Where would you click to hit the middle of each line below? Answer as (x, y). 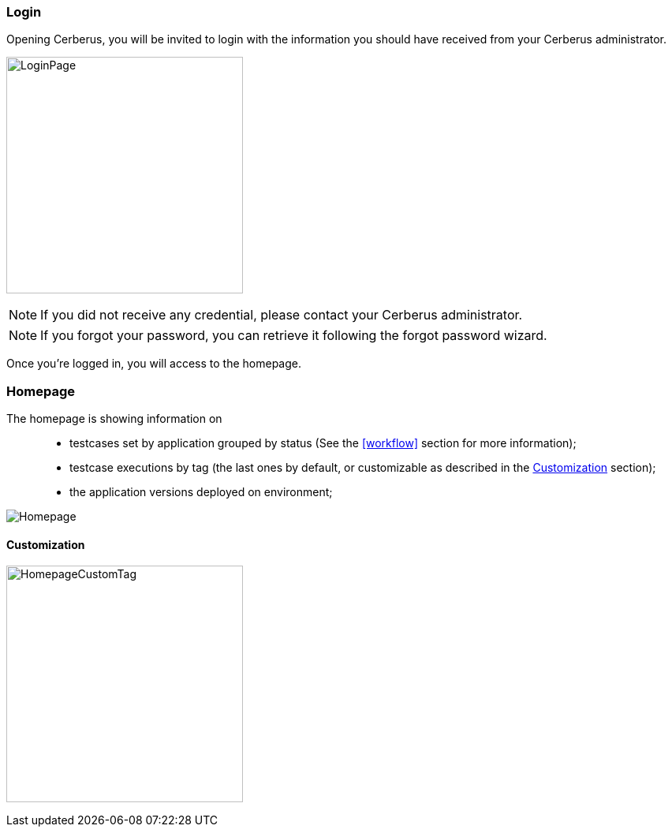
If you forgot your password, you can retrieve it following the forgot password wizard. (294, 336)
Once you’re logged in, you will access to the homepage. (154, 364)
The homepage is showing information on (114, 419)
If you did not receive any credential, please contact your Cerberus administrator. (282, 315)
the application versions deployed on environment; (201, 492)
